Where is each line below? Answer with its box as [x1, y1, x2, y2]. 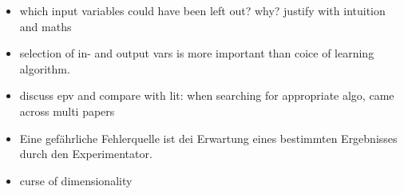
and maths [19, 18, 72, 34]
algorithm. [19, 60, 70, 77]
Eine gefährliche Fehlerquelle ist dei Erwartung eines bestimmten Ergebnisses [19, 129, 398, 146]
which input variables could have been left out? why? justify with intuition [19, 2, 386, 18]
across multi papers [19, 102, 115, 119]
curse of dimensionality [19, 172, 133, 188]
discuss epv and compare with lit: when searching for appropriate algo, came [19, 87, 394, 104]
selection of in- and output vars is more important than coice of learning [19, 45, 374, 61]
